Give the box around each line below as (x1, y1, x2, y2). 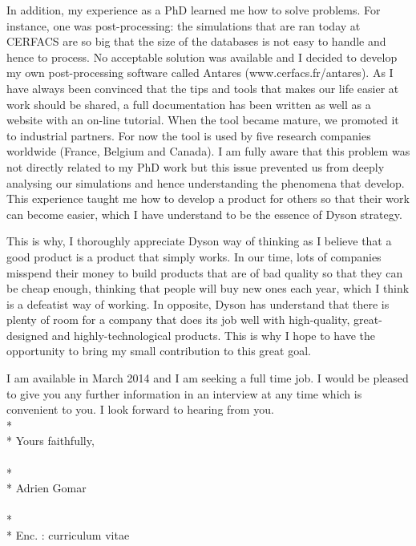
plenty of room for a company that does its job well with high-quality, (6, 311, 350, 328)
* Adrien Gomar (6, 479, 87, 496)
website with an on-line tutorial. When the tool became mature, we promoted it (6, 111, 399, 128)
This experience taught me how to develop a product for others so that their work (6, 190, 410, 207)
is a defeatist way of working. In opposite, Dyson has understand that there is (6, 295, 390, 312)
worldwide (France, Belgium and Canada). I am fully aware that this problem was (6, 143, 410, 160)
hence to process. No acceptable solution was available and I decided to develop (6, 48, 398, 65)
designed (6, 326, 49, 343)
